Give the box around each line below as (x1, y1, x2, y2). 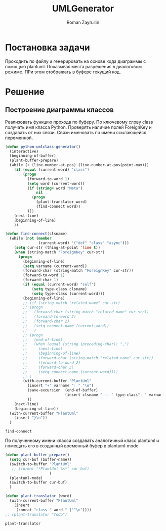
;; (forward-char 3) (23, 365, 74, 370)
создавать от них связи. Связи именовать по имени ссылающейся (5, 129, 147, 135)
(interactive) (9, 149, 39, 154)
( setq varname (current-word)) (23, 263, 87, 269)
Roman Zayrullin (66, 19, 100, 25)
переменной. (5, 135, 33, 141)
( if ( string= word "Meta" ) (27, 186, 83, 191)
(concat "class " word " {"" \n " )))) (16, 507, 92, 512)
